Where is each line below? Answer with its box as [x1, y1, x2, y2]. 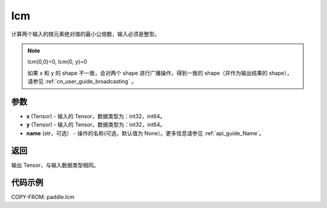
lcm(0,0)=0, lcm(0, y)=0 [27, 58, 87, 65]
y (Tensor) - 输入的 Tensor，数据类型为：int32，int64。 [26, 121, 166, 129]
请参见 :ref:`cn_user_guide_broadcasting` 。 [27, 78, 137, 85]
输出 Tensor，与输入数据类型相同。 [11, 161, 99, 169]
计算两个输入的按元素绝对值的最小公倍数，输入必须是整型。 [11, 30, 160, 38]
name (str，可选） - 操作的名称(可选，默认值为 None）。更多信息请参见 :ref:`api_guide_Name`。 [26, 129, 265, 136]
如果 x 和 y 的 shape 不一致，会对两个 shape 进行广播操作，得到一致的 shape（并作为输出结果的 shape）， [27, 69, 292, 76]
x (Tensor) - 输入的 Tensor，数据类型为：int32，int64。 [26, 113, 166, 120]
